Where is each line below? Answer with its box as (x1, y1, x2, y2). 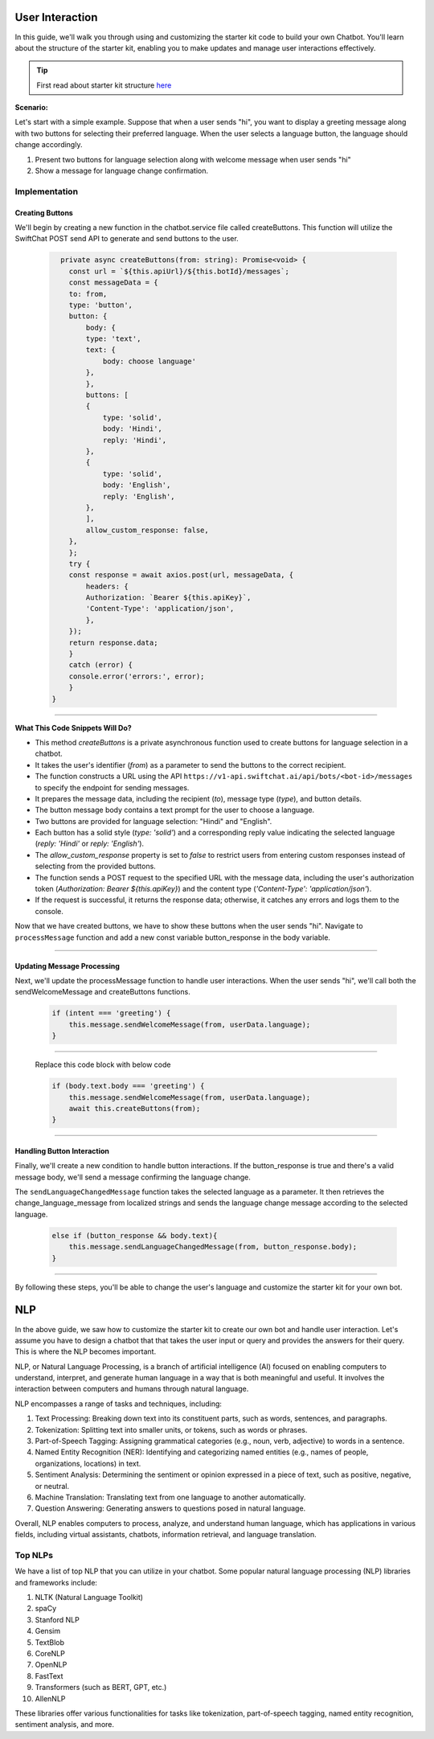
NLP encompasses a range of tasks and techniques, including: (14, 1399, 223, 1409)
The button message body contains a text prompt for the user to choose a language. (35, 805, 315, 815)
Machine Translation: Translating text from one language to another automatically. (35, 1492, 306, 1502)
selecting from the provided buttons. (35, 861, 156, 872)
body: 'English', (102, 481, 171, 490)
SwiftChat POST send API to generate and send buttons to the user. (14, 234, 239, 244)
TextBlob (35, 1637, 64, 1647)
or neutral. (35, 1481, 70, 1491)
